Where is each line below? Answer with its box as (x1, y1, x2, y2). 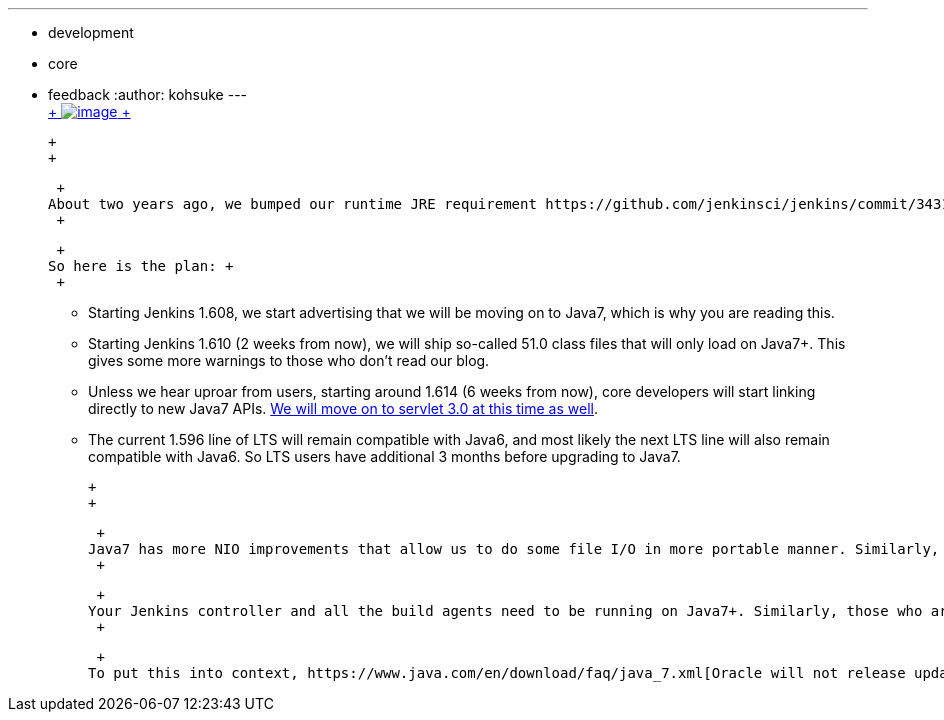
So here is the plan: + (48, 258, 234, 274)
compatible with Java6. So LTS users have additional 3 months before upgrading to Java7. (88, 448, 681, 465)
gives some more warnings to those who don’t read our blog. (88, 352, 490, 369)
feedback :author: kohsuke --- (48, 86, 248, 103)
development (48, 24, 134, 41)
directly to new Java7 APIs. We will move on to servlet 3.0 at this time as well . (88, 400, 598, 417)
